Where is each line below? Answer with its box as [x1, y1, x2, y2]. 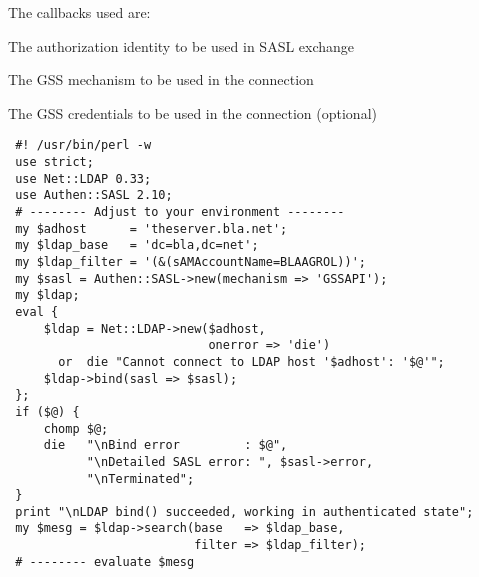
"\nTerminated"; [86, 471, 195, 486]
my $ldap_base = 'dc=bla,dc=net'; [15, 238, 259, 253]
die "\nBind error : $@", [43, 438, 288, 453]
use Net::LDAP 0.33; [15, 171, 152, 186]
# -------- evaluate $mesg [15, 554, 195, 569]
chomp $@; [43, 421, 109, 436]
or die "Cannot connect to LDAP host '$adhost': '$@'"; [58, 354, 445, 369]
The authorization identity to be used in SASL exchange [8, 35, 355, 56]
